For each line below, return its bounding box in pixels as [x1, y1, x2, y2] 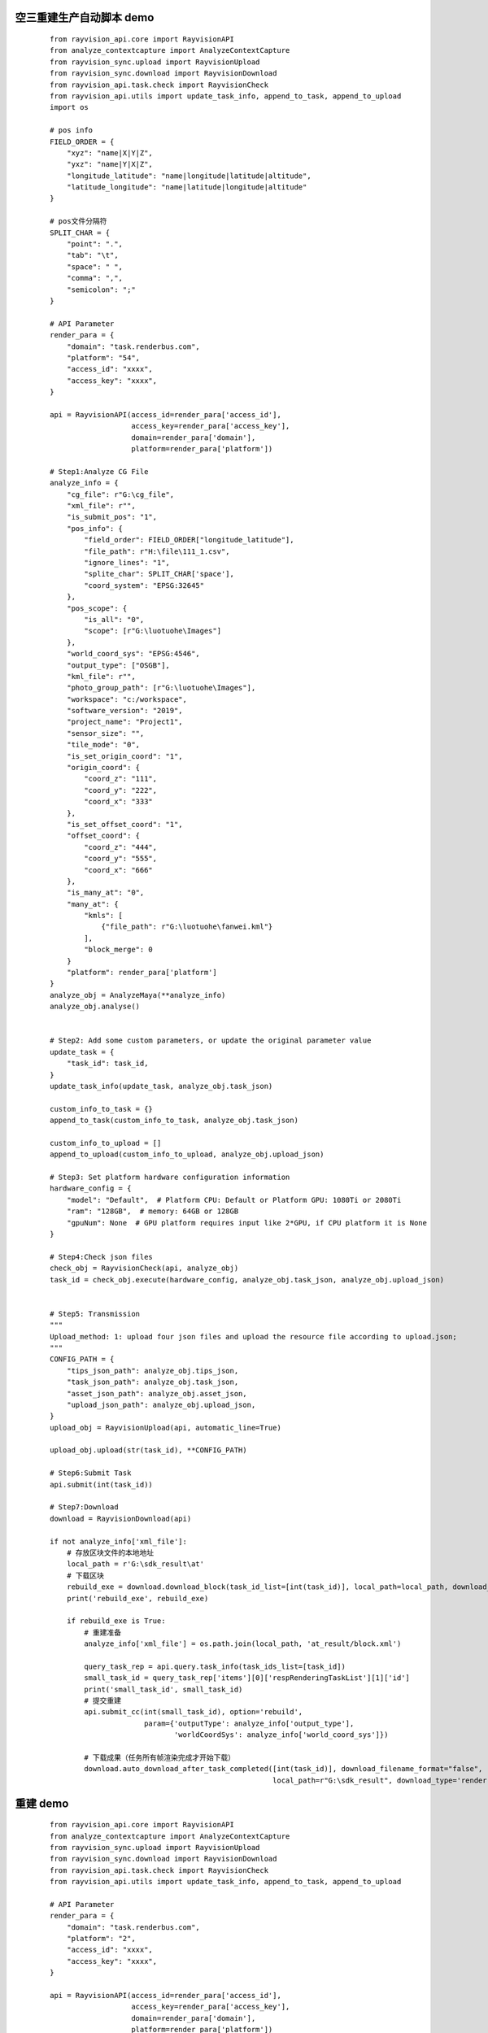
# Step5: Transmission [50, 1309, 141, 1318]
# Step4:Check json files [50, 1252, 154, 1261]
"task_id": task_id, [66, 1059, 149, 1069]
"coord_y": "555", [84, 854, 158, 864]
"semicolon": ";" [66, 285, 136, 294]
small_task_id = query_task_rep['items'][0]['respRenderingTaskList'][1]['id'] [84, 1674, 411, 1683]
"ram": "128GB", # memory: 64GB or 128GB [66, 1207, 239, 1216]
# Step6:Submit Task [50, 1469, 132, 1478]
